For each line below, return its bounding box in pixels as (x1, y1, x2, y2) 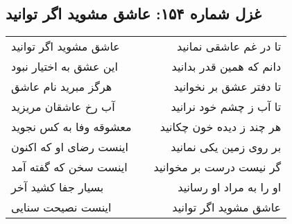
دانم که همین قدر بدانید (171, 58, 282, 75)
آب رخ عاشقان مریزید (11, 98, 115, 115)
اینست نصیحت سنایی (11, 199, 112, 216)
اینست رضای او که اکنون (11, 139, 129, 155)
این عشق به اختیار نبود (11, 58, 118, 75)
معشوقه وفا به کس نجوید (11, 119, 132, 135)
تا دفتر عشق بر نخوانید (173, 78, 282, 95)
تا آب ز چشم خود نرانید (171, 98, 282, 115)
